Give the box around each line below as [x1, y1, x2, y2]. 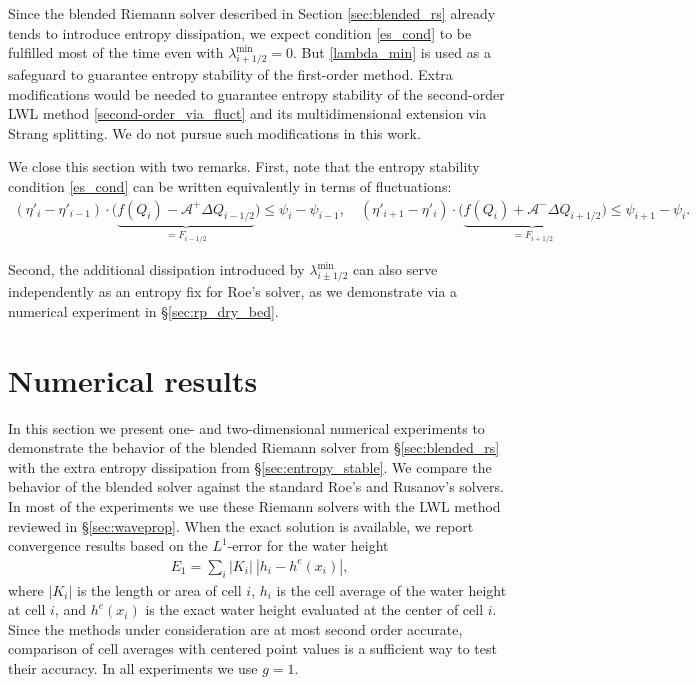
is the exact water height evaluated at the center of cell [145, 599, 484, 620]
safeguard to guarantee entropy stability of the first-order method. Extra [8, 63, 453, 84]
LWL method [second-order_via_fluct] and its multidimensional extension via [8, 103, 487, 124]
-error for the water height [227, 535, 389, 556]
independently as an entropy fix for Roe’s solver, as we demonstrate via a [8, 281, 458, 302]
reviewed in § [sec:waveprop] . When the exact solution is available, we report [8, 515, 474, 536]
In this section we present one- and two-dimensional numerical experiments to [8, 417, 485, 438]
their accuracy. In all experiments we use [8, 657, 258, 678]
